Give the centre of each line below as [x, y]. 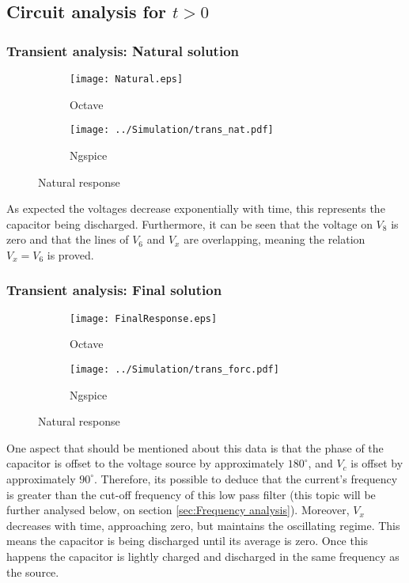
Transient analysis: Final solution [114, 290]
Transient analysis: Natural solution [123, 50]
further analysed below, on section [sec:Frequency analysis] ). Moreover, [178, 510]
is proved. [70, 254]
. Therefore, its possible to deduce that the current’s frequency [246, 478]
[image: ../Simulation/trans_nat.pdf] [172, 130]
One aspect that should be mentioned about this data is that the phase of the [195, 447]
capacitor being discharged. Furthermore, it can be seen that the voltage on [189, 223]
